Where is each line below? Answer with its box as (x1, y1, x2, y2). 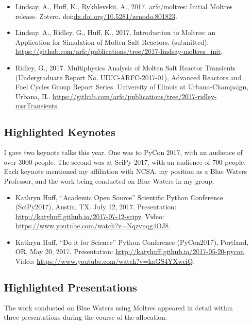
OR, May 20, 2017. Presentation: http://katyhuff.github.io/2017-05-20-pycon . (15, 246, 246, 257)
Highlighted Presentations (4, 280, 137, 295)
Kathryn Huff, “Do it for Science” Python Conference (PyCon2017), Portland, (15, 237, 249, 247)
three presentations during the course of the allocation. (4, 312, 168, 322)
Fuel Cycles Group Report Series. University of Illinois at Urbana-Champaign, (15, 82, 249, 92)
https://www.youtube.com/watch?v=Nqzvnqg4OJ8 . (15, 221, 170, 231)
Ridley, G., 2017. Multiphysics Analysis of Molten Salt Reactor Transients (15, 62, 236, 72)
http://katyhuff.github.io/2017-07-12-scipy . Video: (15, 211, 164, 221)
